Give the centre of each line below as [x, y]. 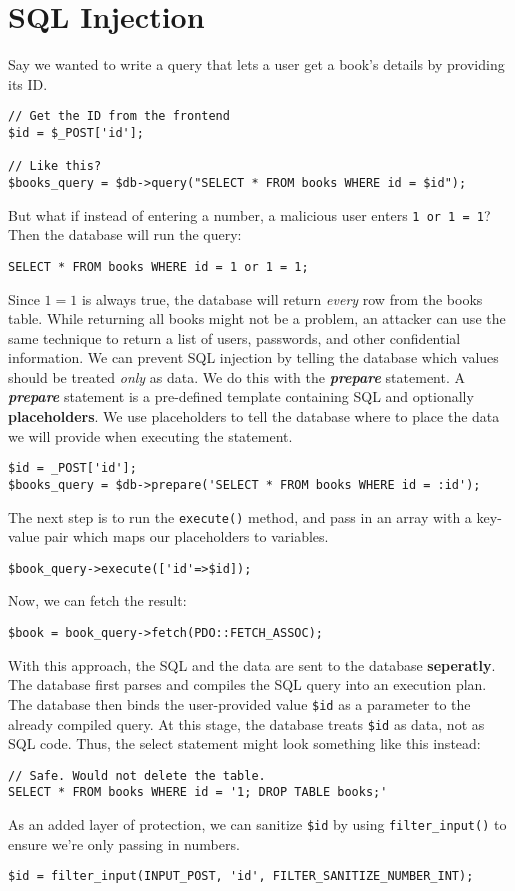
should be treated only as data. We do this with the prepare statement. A [236, 376]
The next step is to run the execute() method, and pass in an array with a [240, 516]
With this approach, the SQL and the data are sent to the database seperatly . [252, 664]
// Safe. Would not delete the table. [137, 775]
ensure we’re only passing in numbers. [124, 843]
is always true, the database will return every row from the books [282, 298]
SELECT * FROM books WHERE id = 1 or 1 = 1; [158, 266]
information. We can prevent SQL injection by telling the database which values [253, 357]
